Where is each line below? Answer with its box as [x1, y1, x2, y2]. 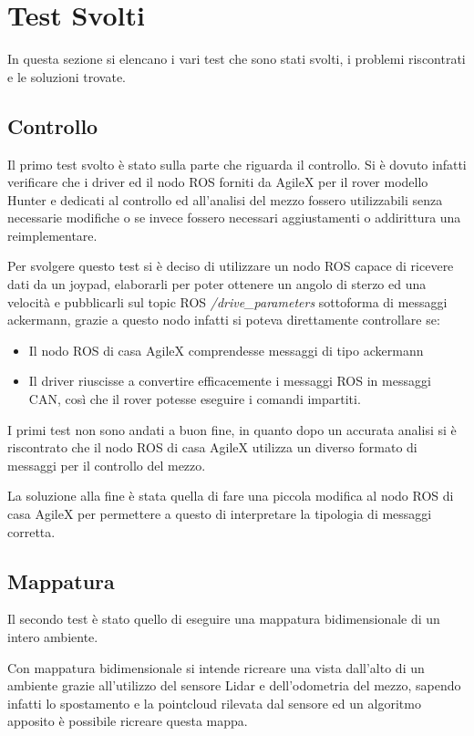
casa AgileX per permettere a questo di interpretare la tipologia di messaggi [7, 504, 432, 523]
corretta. [7, 522, 56, 541]
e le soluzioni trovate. [7, 67, 126, 86]
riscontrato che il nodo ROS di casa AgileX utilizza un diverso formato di [7, 438, 417, 457]
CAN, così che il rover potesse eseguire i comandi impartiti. [28, 389, 361, 409]
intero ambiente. [7, 627, 98, 646]
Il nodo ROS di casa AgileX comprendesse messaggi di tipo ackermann [28, 340, 424, 359]
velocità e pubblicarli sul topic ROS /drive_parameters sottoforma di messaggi [7, 292, 448, 311]
